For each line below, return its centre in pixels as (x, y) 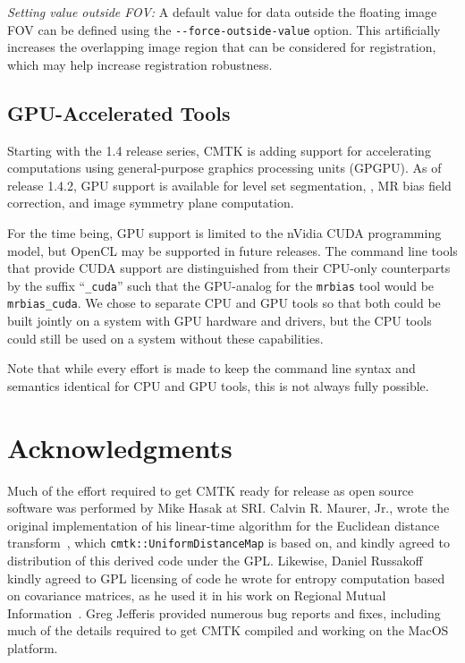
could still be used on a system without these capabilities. (165, 338)
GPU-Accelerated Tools (119, 112)
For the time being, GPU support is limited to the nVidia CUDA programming (224, 233)
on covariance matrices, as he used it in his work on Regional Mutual (197, 595)
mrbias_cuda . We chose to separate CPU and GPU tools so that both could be (224, 303)
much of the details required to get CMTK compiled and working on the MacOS (228, 630)
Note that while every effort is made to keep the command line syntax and (211, 368)
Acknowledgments (120, 447)
